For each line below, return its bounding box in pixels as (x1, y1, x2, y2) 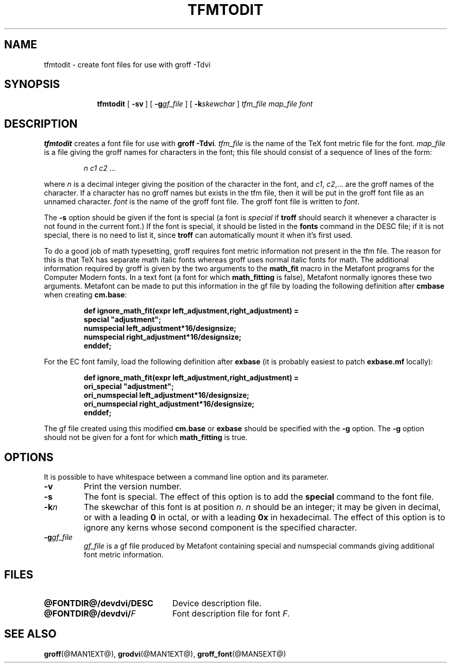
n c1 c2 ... (83, 164, 116, 173)
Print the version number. (83, 481, 182, 492)
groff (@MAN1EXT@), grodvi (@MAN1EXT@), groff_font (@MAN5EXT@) (44, 649, 286, 658)
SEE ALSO (4, 627, 57, 641)
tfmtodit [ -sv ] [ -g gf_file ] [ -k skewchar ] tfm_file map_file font (97, 99, 313, 109)
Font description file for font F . (172, 608, 290, 619)
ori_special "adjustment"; (83, 382, 174, 391)
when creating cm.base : (44, 290, 127, 300)
